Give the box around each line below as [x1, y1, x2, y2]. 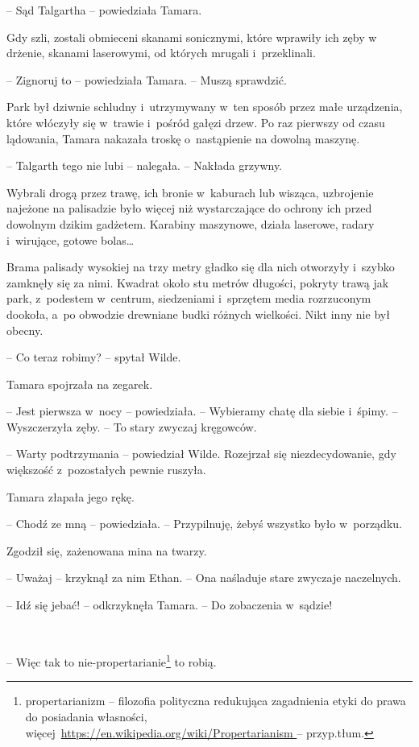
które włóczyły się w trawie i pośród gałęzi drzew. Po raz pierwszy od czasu [6, 113, 385, 130]
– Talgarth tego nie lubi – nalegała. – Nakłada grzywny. [6, 157, 283, 174]
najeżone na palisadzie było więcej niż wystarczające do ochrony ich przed [6, 200, 372, 217]
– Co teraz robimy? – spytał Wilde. [6, 349, 181, 365]
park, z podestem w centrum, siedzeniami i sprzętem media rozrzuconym [6, 290, 371, 307]
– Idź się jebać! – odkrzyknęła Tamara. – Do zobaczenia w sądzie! [6, 596, 333, 613]
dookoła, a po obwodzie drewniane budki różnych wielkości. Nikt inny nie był [6, 305, 390, 322]
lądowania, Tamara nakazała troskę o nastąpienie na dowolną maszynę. [6, 130, 360, 147]
